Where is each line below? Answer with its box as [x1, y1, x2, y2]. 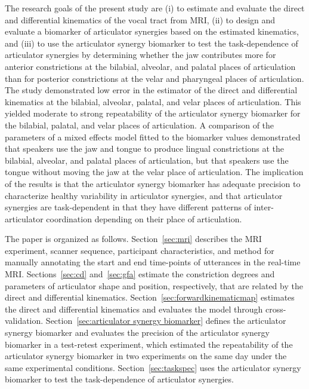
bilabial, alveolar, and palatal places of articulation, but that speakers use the [5, 154, 289, 166]
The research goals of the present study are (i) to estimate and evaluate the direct [5, 2, 305, 14]
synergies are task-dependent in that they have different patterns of [5, 201, 252, 213]
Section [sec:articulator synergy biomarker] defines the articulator [45, 314, 286, 327]
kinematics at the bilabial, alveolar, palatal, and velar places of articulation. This [5, 95, 301, 108]
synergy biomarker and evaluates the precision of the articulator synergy [5, 326, 270, 339]
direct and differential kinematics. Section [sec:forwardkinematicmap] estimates [5, 291, 295, 304]
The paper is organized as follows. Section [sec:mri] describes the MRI [5, 232, 262, 245]
